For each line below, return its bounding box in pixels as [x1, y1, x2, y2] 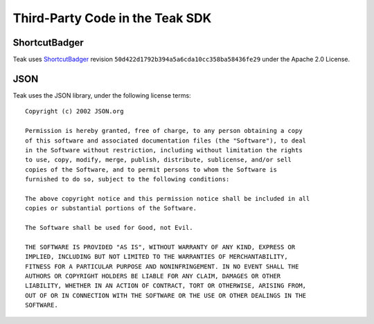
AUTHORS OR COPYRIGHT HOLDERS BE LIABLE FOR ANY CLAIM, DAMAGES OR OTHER [25, 272, 281, 280]
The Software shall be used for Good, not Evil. [25, 224, 193, 232]
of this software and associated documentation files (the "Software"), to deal [25, 136, 307, 145]
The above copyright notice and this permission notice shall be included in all [25, 195, 310, 202]
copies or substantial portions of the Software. [25, 204, 197, 213]
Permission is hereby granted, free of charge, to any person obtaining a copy [25, 127, 303, 135]
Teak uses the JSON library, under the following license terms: [12, 91, 191, 100]
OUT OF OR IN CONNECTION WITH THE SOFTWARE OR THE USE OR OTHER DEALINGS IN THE [25, 291, 307, 299]
